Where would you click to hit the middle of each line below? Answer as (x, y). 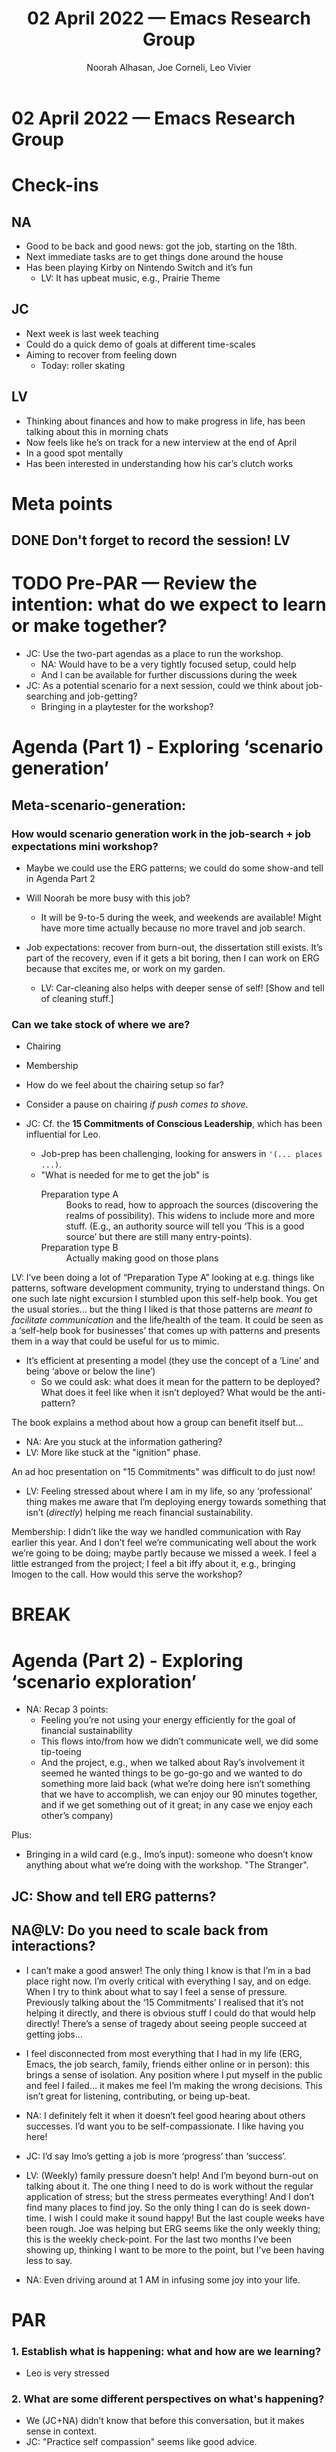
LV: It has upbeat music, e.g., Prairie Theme (130, 278)
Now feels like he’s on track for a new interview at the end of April (161, 442)
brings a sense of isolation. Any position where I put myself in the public (174, 2074)
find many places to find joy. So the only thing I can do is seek (153, 2207)
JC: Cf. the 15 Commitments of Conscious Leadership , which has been (174, 1124)
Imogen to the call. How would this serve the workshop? (127, 1574)
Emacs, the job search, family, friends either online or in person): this (167, 2064)
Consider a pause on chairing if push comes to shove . (137, 1104)
